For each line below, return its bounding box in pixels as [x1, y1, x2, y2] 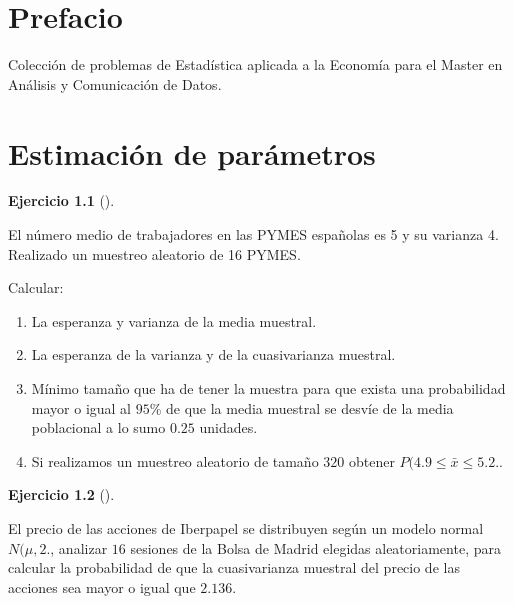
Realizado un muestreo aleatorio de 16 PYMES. [8, 243, 301, 264]
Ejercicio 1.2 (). [8, 484, 115, 505]
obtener [348, 450, 395, 471]
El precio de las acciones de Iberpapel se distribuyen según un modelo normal [8, 517, 484, 538]
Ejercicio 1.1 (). [8, 190, 115, 211]
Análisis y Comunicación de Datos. [8, 73, 222, 94]
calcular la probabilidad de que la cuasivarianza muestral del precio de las [8, 557, 460, 578]
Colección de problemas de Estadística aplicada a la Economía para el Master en [8, 54, 503, 75]
